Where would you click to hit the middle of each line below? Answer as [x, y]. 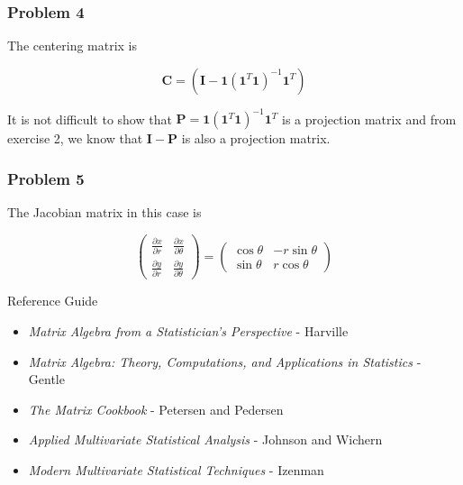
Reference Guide [53, 301]
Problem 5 [46, 178]
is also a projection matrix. [256, 138]
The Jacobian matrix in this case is [104, 212]
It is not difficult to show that [90, 119]
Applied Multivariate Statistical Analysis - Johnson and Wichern [205, 439]
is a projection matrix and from [369, 119]
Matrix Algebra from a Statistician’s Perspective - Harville [188, 330]
